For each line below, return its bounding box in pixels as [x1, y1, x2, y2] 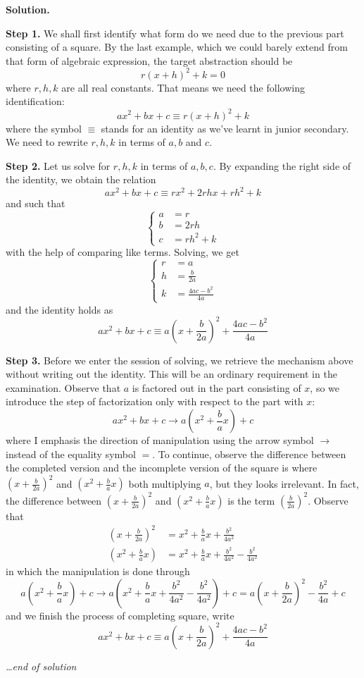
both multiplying [128, 476, 201, 491]
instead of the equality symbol [6, 446, 136, 461]
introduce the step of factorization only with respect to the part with [6, 394, 303, 409]
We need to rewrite [6, 135, 88, 149]
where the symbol [6, 121, 82, 135]
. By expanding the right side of [213, 158, 351, 173]
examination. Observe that [6, 380, 121, 395]
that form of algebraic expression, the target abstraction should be [6, 53, 293, 68]
